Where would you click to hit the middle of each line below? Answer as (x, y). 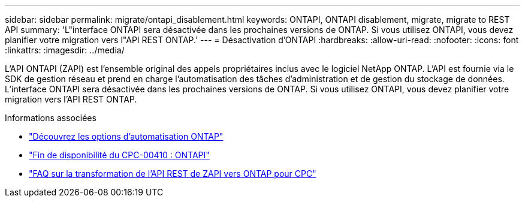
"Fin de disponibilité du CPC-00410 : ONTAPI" (119, 155)
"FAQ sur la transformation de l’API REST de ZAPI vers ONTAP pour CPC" (173, 174)
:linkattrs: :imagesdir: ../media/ (65, 50)
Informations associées (51, 118)
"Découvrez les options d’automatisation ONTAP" (126, 136)
